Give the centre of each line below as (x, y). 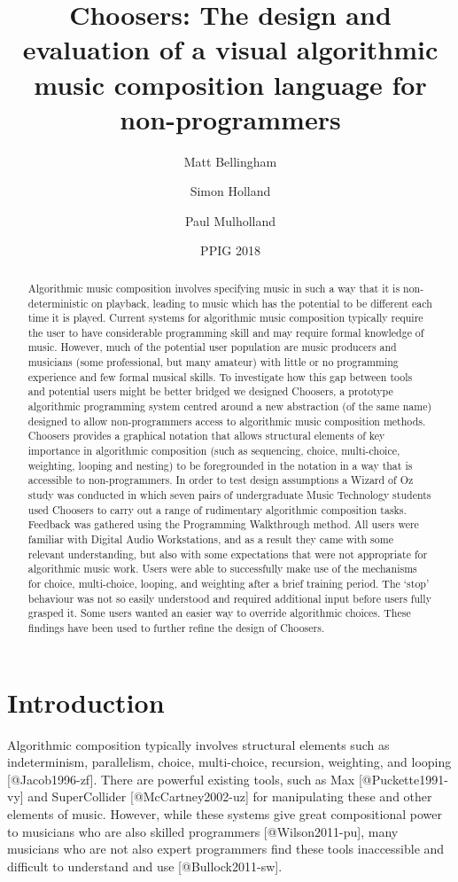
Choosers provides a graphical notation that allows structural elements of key (206, 436)
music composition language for (230, 84)
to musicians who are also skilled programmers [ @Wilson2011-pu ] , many (203, 831)
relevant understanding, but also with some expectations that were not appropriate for (228, 554)
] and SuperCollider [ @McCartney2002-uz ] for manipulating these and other (226, 796)
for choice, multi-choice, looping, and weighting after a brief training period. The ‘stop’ (229, 583)
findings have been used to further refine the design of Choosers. (176, 627)
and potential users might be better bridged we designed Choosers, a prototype (210, 391)
